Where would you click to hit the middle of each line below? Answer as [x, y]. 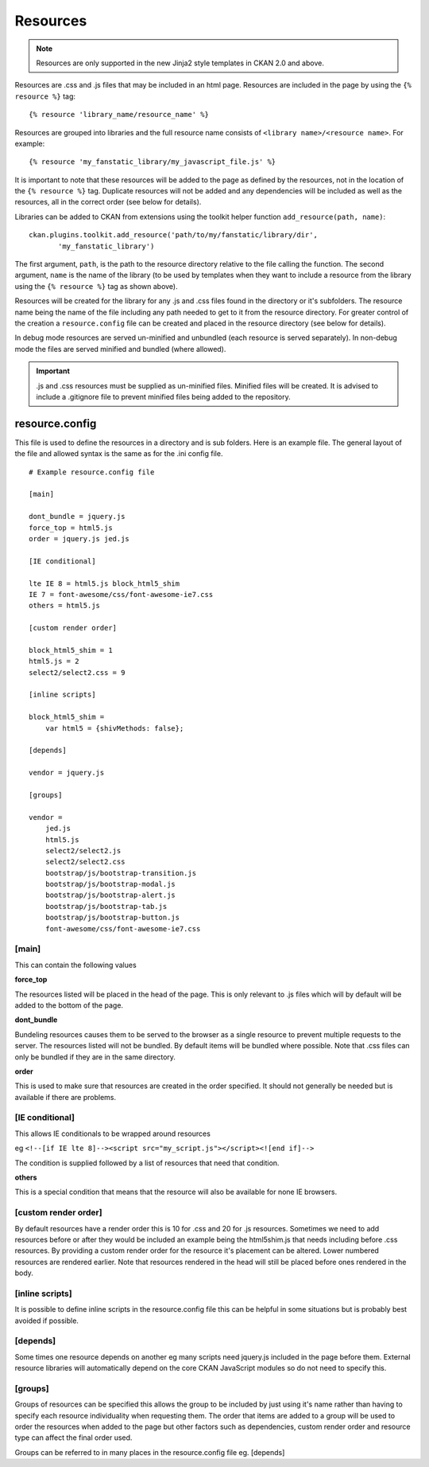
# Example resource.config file [92, 472]
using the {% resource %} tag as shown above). [96, 286]
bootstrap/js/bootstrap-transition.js [121, 873]
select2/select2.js [83, 851]
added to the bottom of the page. [69, 1005]
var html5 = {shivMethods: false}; [114, 728]
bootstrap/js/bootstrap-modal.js [110, 884]
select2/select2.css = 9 [77, 672]
